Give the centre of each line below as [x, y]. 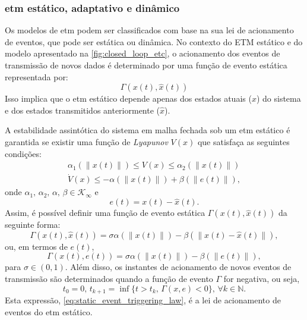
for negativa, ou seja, [262, 279]
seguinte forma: [33, 225]
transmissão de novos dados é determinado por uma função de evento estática [146, 65]
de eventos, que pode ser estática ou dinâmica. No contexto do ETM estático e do [154, 41]
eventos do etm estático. [49, 311]
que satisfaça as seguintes [243, 141]
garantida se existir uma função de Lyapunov [86, 141]
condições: [23, 153]
